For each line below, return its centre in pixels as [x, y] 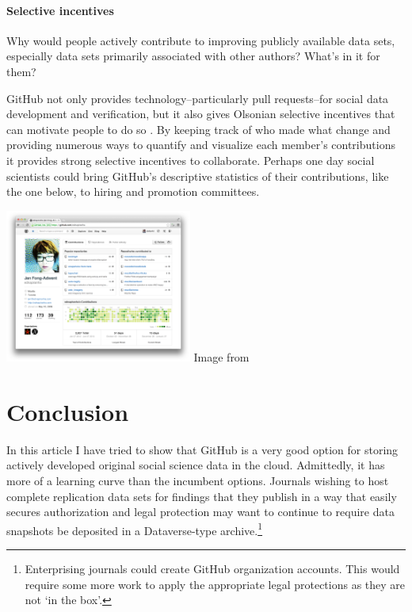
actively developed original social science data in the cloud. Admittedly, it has [196, 465]
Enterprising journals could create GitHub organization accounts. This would [212, 569]
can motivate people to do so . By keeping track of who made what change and [198, 129]
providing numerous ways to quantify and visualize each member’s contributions [201, 145]
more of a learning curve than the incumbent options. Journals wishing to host [198, 481]
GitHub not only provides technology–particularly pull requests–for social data [198, 98]
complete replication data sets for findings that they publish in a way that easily [202, 496]
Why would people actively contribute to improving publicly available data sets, [201, 40]
